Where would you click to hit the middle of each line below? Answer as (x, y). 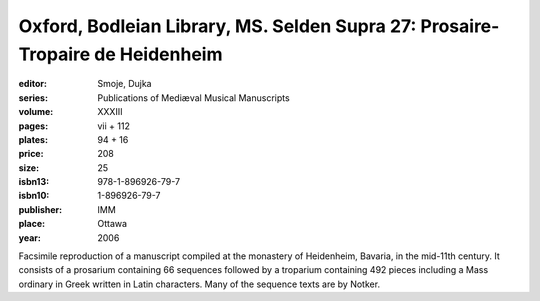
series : (33, 97)
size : (29, 167)
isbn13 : (34, 182)
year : (30, 237)
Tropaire (54, 54)
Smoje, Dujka (124, 84)
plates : (33, 139)
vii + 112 (113, 126)
